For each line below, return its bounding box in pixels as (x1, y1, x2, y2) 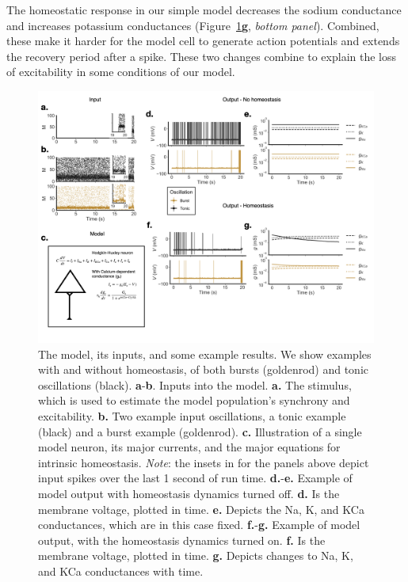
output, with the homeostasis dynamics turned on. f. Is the (38, 531, 326, 548)
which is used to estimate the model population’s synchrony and (38, 392, 350, 409)
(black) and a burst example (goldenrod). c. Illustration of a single (38, 423, 362, 439)
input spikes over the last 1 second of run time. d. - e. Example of (38, 470, 353, 486)
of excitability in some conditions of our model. (6, 63, 235, 80)
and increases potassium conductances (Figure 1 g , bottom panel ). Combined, (6, 17, 379, 33)
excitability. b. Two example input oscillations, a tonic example (38, 407, 346, 424)
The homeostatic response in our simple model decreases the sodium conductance (6, 2, 402, 17)
